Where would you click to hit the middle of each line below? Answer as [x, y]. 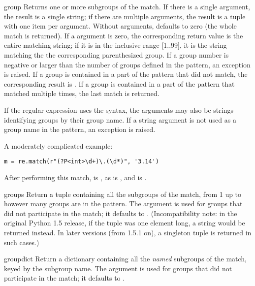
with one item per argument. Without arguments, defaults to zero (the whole [120, 26]
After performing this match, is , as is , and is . [75, 177]
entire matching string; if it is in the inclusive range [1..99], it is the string [115, 45]
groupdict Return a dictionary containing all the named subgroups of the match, [125, 259]
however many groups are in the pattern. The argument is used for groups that [123, 204]
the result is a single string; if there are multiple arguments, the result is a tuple [125, 16]
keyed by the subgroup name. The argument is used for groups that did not [118, 268]
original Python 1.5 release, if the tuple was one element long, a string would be [125, 223]
